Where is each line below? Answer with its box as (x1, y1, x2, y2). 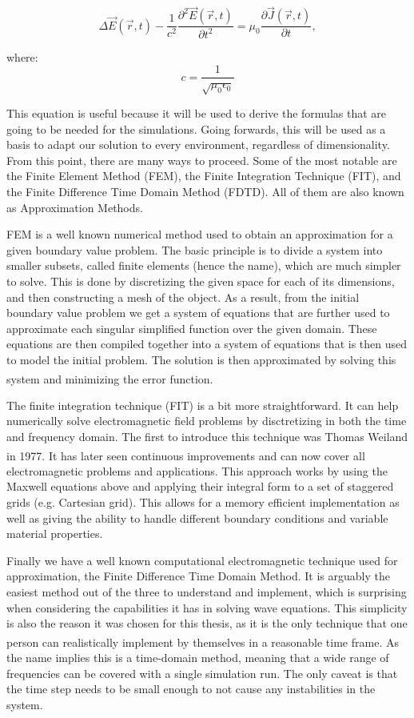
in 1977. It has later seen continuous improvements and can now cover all (6, 447, 365, 463)
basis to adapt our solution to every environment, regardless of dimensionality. (6, 136, 390, 153)
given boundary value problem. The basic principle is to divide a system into (6, 241, 383, 258)
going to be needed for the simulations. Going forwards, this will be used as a (6, 120, 386, 137)
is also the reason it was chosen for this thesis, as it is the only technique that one (6, 615, 408, 632)
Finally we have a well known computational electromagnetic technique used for (6, 552, 398, 568)
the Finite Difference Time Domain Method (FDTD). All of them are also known (6, 183, 404, 199)
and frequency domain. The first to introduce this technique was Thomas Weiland (6, 427, 408, 444)
